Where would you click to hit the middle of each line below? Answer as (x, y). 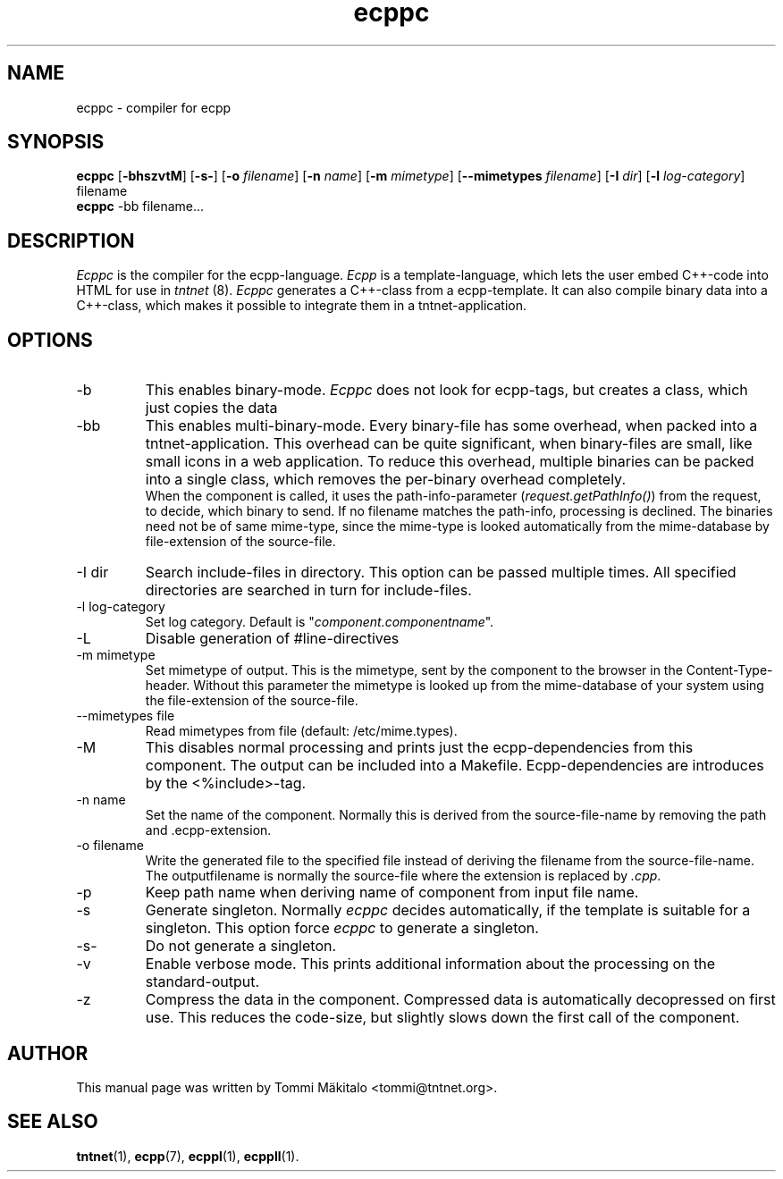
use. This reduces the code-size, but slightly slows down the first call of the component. (442, 1018)
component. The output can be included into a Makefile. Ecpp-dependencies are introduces (455, 766)
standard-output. (202, 982)
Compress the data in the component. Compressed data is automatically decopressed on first (460, 1000)
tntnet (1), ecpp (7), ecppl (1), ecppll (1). (188, 1156)
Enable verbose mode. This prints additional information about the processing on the (430, 964)
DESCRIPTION (71, 240)
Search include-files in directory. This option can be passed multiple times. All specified (441, 573)
